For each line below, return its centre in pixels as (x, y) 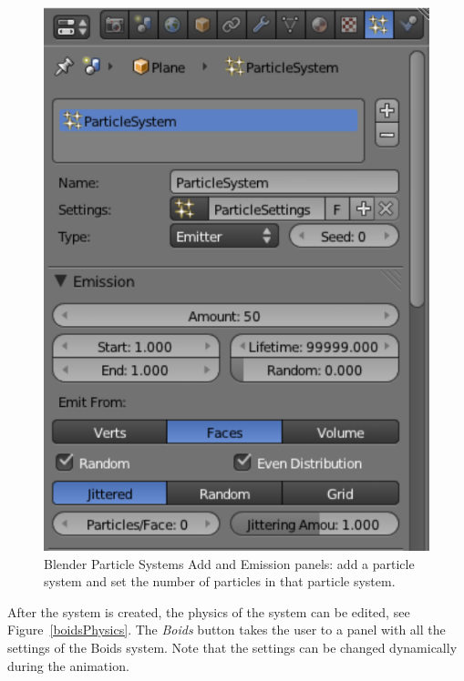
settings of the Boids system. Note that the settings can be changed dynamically (232, 647)
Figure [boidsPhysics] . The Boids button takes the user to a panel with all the (227, 630)
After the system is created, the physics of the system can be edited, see (209, 611)
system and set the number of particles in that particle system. (220, 581)
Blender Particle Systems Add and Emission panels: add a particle (229, 563)
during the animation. (68, 665)
